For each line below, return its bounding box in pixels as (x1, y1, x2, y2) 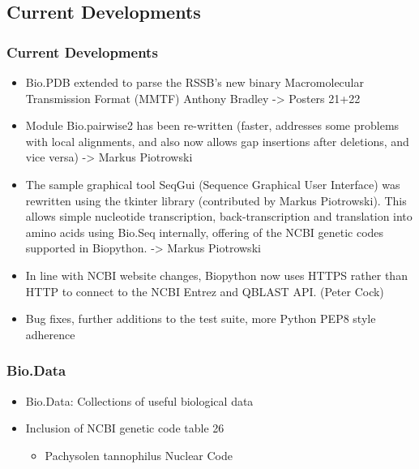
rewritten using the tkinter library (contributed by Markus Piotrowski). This (25, 191, 407, 209)
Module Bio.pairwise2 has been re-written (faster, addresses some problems (25, 117, 400, 134)
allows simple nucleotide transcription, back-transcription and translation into (25, 208, 413, 225)
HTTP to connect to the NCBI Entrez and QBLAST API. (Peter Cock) (25, 282, 384, 299)
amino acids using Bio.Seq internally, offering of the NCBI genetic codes (25, 223, 384, 240)
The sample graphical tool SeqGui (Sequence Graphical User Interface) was (25, 175, 400, 192)
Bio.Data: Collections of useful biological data (25, 392, 254, 409)
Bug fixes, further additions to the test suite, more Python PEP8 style (25, 310, 376, 327)
